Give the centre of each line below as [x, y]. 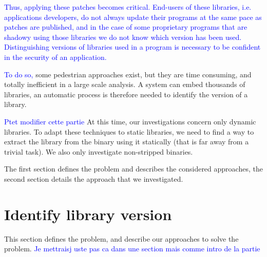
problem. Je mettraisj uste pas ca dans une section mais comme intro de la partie [132, 249]
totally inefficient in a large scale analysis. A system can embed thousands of [125, 84]
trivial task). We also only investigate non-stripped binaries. [99, 151]
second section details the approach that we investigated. [94, 178]
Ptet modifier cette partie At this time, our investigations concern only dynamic [130, 121]
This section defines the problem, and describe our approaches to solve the [121, 238]
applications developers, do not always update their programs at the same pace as [133, 17]
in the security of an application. [55, 57]
